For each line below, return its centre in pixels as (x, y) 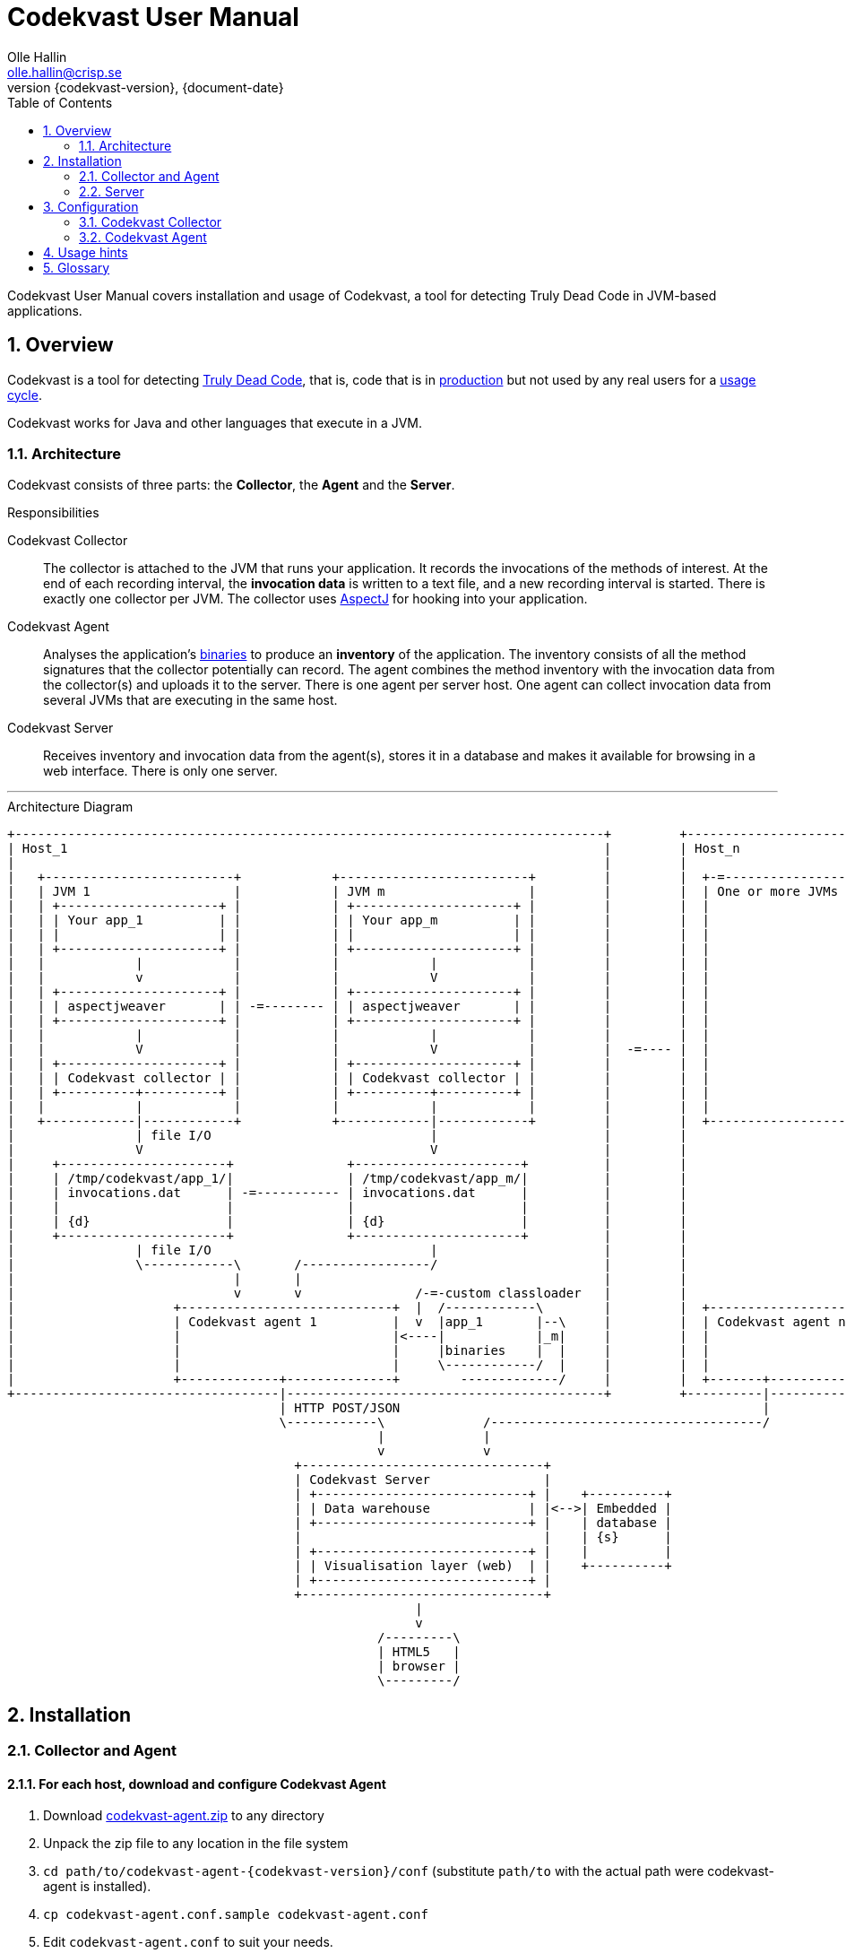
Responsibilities (53, 513)
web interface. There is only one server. (160, 771)
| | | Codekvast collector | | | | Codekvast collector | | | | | (358, 1078)
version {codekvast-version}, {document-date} (146, 87)
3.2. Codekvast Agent (143, 237)
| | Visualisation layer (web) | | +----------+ (483, 1566)
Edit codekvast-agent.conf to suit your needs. (188, 1942)
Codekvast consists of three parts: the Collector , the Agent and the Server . (231, 485)
